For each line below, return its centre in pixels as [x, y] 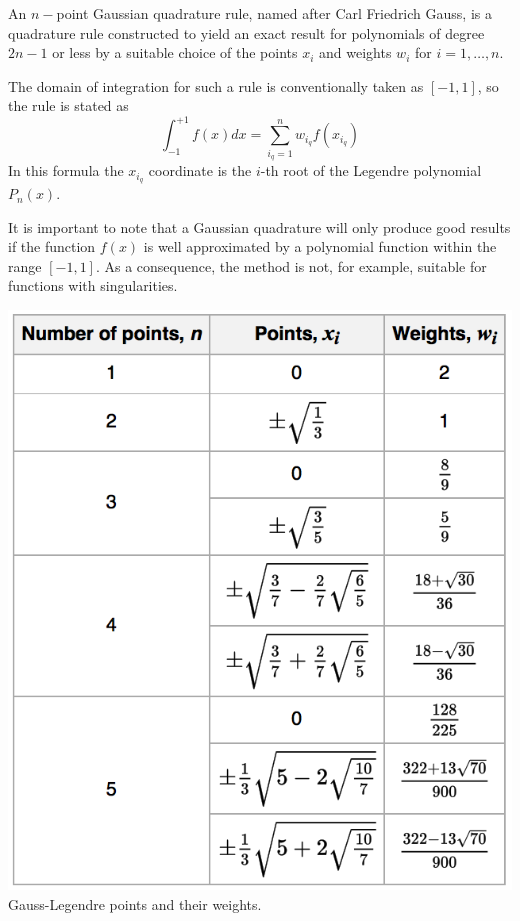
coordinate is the [200, 170]
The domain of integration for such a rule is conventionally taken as [216, 85]
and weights [355, 52]
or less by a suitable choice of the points [175, 52]
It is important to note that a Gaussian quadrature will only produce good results [259, 226]
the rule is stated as [68, 105]
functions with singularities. [93, 285]
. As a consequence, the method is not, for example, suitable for [291, 265]
